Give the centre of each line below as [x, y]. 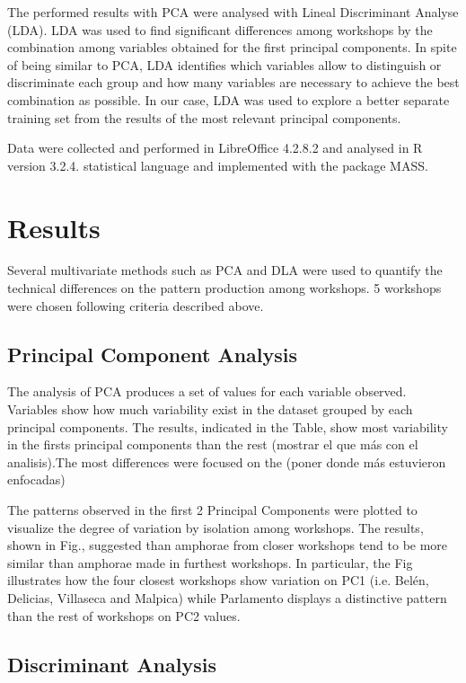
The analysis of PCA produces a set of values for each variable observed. [207, 391]
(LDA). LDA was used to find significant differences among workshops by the [220, 29]
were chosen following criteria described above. [136, 305]
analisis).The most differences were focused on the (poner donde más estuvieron [227, 461]
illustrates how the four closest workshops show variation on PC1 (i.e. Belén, [218, 580]
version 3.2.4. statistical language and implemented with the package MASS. [218, 165]
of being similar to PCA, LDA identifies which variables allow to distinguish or [224, 64]
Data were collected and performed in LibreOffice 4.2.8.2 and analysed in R [215, 148]
